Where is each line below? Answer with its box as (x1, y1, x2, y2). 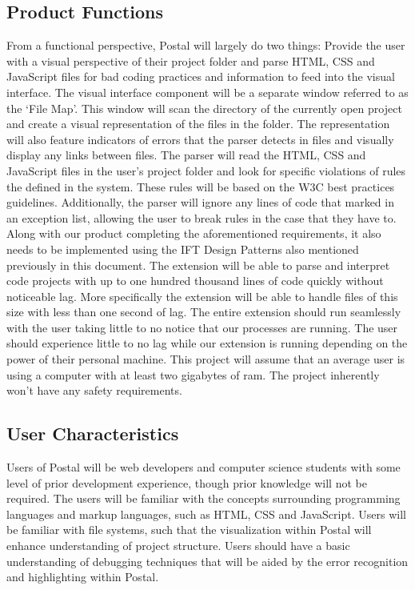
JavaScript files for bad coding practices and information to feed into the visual (6, 68, 395, 85)
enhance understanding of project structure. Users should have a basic (6, 537, 350, 554)
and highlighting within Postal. (6, 568, 159, 585)
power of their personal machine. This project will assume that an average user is (6, 351, 405, 367)
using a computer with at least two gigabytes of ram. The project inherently (6, 366, 380, 383)
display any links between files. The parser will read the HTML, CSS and (6, 146, 366, 163)
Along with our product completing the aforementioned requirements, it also (6, 225, 381, 242)
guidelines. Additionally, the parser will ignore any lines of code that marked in (6, 194, 394, 211)
